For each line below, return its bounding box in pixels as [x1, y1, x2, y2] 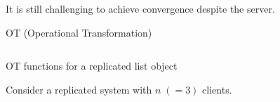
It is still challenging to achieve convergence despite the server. [6, 1, 275, 15]
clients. [202, 82, 232, 96]
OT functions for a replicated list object [6, 58, 178, 73]
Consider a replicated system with [6, 82, 152, 96]
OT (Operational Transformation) [6, 25, 152, 39]
